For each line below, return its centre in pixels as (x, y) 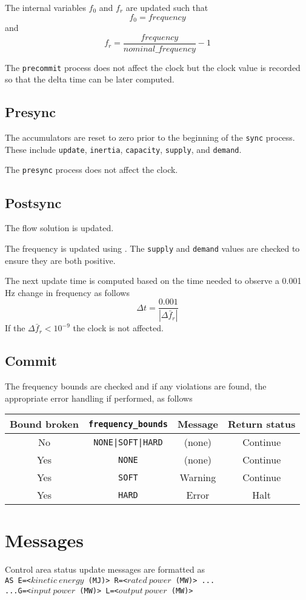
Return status (261, 424)
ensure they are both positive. (60, 260)
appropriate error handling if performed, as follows (99, 398)
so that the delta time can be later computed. (90, 79)
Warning (198, 477)
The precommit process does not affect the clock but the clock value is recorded (153, 67)
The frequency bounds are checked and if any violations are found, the (136, 386)
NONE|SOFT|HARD (128, 442)
